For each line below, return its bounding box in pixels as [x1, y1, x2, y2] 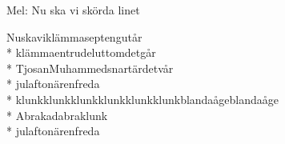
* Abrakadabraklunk [6, 106, 108, 123]
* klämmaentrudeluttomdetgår [6, 44, 156, 61]
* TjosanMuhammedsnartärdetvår [6, 59, 174, 76]
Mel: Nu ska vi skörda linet [6, 2, 140, 18]
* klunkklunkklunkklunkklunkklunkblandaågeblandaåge [6, 90, 279, 107]
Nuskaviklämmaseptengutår [6, 28, 142, 45]
